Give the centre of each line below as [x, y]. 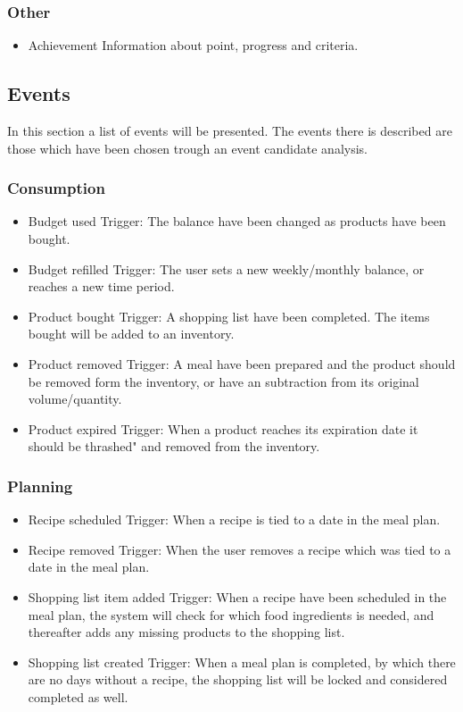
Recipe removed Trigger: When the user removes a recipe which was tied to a [240, 549]
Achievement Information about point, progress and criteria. [193, 45]
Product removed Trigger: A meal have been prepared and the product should [242, 363]
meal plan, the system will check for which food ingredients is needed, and [231, 614]
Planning [40, 486]
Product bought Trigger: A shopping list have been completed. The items [229, 316]
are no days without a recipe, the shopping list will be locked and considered [238, 679]
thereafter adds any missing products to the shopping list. [186, 632]
